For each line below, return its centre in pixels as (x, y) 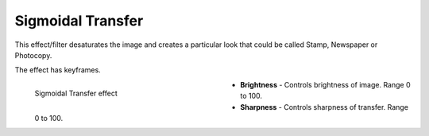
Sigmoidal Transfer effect (76, 93)
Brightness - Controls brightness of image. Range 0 (325, 84)
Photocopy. (33, 55)
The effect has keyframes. (58, 70)
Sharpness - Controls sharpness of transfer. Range (325, 107)
